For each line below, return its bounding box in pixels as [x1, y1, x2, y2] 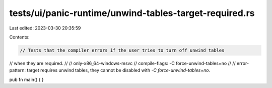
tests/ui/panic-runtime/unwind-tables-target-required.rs [9, 7, 255, 18]
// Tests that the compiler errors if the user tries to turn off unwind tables [20, 47, 225, 53]
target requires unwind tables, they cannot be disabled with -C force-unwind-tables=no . [27, 67, 211, 73]
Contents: [9, 34, 30, 40]
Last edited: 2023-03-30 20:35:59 [9, 25, 81, 31]
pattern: [9, 67, 26, 73]
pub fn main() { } [9, 76, 44, 82]
